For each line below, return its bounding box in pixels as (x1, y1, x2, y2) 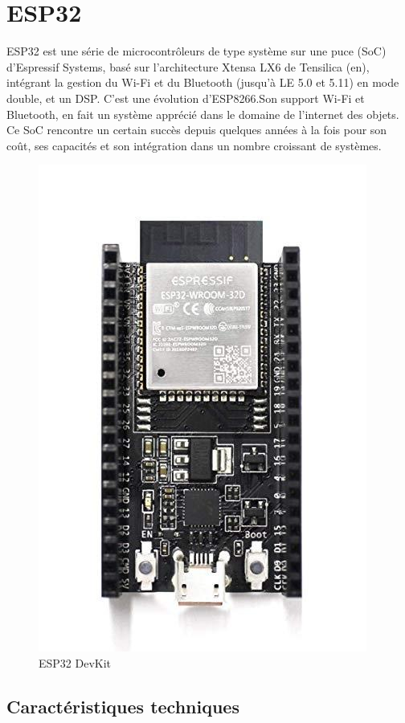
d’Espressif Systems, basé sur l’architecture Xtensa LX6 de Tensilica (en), (6, 58, 370, 75)
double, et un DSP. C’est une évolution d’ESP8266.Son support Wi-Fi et (6, 89, 365, 106)
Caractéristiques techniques (6, 693, 239, 718)
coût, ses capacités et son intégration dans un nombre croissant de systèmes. (6, 137, 382, 153)
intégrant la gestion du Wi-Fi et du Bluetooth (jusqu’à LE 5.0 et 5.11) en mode (6, 74, 399, 91)
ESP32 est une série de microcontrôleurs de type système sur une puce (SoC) (6, 43, 387, 59)
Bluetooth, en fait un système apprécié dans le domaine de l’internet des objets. (6, 105, 399, 122)
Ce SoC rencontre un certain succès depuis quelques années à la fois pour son (6, 121, 387, 138)
